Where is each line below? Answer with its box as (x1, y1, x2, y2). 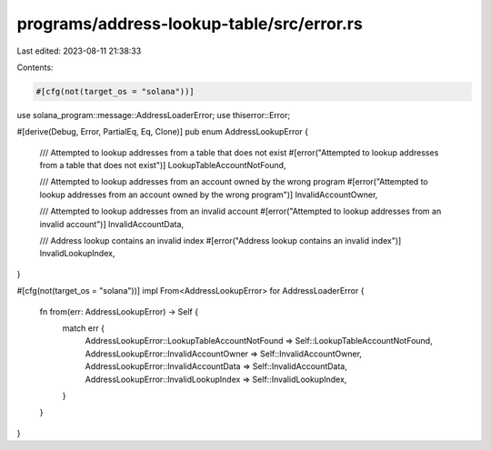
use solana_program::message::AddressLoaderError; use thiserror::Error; (16, 109, 291, 120)
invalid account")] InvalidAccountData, (39, 218, 184, 229)
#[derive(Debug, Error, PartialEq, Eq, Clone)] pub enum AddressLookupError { (16, 126, 309, 137)
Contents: (16, 62, 54, 73)
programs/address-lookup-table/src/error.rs (16, 14, 363, 34)
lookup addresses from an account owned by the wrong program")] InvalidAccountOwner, (39, 189, 378, 200)
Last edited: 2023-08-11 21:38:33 (16, 45, 142, 56)
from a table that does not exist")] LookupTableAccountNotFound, (39, 160, 286, 171)
